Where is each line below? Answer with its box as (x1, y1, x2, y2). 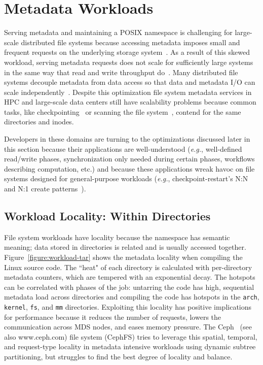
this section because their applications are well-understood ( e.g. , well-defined (4, 143, 242, 154)
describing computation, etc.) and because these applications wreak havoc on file (4, 163, 255, 174)
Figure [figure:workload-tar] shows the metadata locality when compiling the (4, 252, 243, 262)
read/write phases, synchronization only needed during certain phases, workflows (4, 153, 255, 164)
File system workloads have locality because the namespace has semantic (4, 231, 230, 242)
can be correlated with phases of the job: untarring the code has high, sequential (4, 281, 254, 292)
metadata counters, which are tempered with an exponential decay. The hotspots (4, 272, 255, 282)
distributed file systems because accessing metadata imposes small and (21, 37, 240, 47)
